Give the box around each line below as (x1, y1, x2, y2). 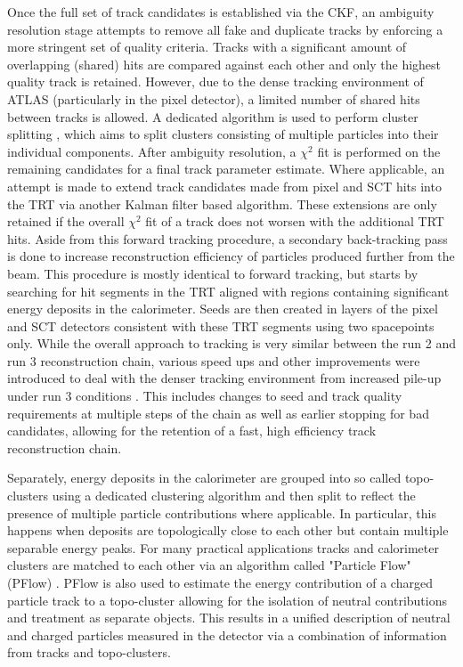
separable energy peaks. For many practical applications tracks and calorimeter (7, 538, 439, 557)
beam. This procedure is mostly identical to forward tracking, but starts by (7, 264, 418, 282)
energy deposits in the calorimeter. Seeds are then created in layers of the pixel (7, 299, 438, 318)
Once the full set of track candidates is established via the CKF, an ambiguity (7, 3, 435, 20)
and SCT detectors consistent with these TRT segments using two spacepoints (7, 316, 435, 335)
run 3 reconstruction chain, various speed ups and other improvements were (7, 351, 420, 370)
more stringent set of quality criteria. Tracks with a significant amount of (7, 37, 407, 56)
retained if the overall (7, 212, 125, 231)
